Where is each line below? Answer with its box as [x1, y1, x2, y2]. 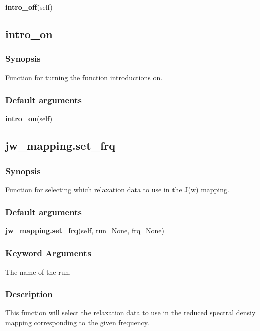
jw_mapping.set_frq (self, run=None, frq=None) [5, 225, 164, 235]
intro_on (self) [5, 113, 53, 124]
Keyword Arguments [5, 246, 92, 259]
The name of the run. [5, 266, 71, 277]
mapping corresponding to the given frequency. [5, 317, 149, 328]
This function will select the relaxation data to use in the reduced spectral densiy [5, 307, 256, 318]
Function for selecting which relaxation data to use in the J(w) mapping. [5, 184, 229, 194]
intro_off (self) [5, 2, 53, 12]
